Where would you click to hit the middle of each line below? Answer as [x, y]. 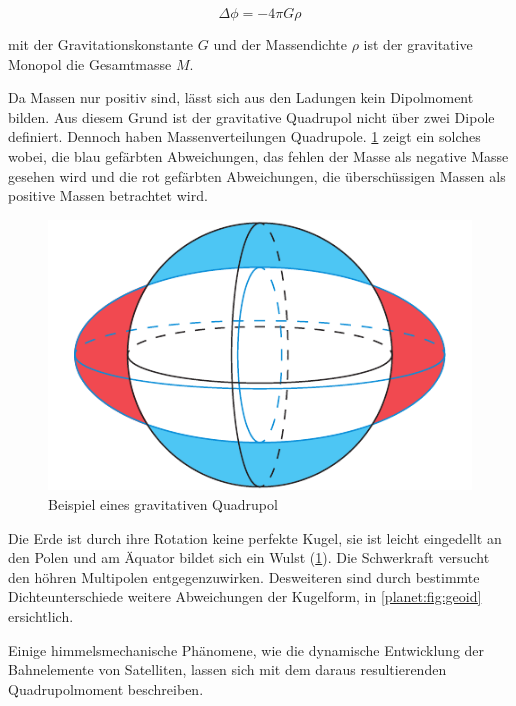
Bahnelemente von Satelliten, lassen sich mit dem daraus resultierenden [227, 669]
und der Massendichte [280, 44]
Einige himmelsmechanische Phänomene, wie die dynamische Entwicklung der [246, 649]
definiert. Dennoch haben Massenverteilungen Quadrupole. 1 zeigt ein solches [244, 136]
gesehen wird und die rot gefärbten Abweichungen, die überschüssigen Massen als [257, 175]
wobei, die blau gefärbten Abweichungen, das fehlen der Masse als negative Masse [258, 155]
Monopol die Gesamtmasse [90, 63]
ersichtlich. [41, 616]
